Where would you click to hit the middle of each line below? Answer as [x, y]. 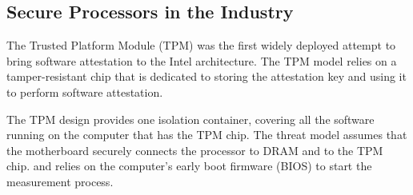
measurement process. [60, 181]
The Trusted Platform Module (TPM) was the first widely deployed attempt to [201, 45]
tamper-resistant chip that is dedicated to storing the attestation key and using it [206, 76]
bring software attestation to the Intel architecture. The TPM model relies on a [202, 60]
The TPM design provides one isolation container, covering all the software [190, 119]
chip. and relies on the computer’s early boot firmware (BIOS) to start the [189, 166]
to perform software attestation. [85, 92]
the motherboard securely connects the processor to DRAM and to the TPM [195, 150]
